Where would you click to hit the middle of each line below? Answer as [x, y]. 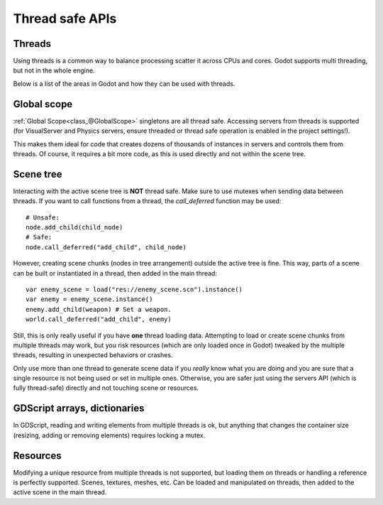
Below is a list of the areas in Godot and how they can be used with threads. [124, 83]
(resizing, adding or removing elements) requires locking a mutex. [109, 435]
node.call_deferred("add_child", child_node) [106, 247]
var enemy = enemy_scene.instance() [89, 299]
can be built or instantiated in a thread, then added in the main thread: [115, 273]
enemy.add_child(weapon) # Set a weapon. [99, 309]
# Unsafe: [43, 217]
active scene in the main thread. [60, 492]
